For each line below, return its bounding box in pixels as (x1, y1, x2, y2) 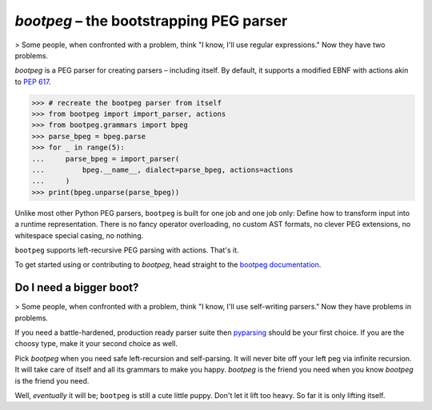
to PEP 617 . (14, 77, 51, 86)
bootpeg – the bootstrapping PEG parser (14, 12, 288, 30)
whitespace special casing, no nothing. (14, 230, 144, 240)
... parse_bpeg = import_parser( (31, 154, 180, 163)
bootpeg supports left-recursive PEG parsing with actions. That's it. (14, 245, 239, 255)
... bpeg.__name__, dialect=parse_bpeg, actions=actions (31, 165, 294, 175)
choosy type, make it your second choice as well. (14, 339, 178, 348)
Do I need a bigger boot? (14, 281, 139, 295)
